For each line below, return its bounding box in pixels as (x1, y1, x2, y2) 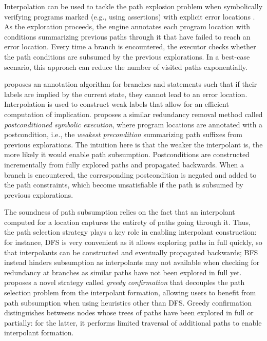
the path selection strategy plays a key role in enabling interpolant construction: (4, 226, 257, 237)
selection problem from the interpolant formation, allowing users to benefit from (4, 287, 256, 298)
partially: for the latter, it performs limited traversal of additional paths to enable (4, 317, 262, 328)
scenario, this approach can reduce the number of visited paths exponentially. (4, 61, 247, 72)
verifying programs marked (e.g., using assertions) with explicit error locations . (4, 11, 255, 22)
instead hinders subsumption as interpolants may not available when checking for (4, 257, 260, 268)
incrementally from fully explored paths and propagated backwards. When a (4, 159, 244, 169)
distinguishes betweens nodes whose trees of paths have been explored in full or (4, 307, 254, 318)
